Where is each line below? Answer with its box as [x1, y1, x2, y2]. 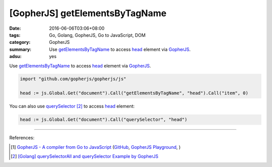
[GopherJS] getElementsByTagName [9, 8, 167, 19]
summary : [9, 46, 32, 52]
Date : [9, 25, 21, 31]
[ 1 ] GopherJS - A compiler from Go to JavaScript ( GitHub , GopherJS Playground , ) [11, 144, 181, 150]
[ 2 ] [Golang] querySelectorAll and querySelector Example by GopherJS [11, 153, 159, 159]
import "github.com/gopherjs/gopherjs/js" [20, 76, 126, 82]
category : [9, 39, 31, 45]
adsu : [9, 53, 22, 60]
